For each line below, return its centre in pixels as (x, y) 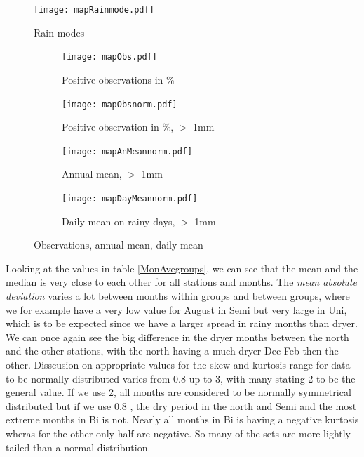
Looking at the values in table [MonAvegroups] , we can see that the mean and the (182, 268)
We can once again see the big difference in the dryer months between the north (177, 337)
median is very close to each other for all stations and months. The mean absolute (181, 282)
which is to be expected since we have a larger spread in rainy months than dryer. (182, 323)
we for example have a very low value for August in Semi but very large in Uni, (176, 309)
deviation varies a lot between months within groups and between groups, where (178, 296)
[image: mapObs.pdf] (110, 57)
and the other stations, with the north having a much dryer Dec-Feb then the (172, 351)
